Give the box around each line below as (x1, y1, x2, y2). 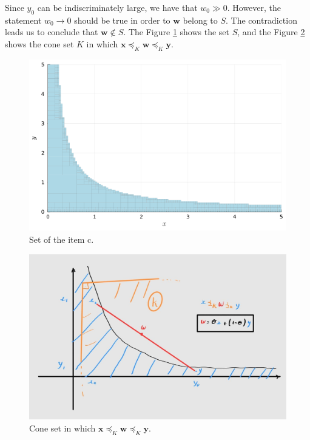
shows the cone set (5, 37, 74, 50)
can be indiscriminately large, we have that (37, 1, 198, 13)
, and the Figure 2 (237, 25, 305, 38)
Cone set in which (29, 422, 96, 435)
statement (5, 13, 42, 26)
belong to (183, 13, 218, 26)
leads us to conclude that (5, 25, 98, 38)
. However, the (227, 1, 281, 13)
